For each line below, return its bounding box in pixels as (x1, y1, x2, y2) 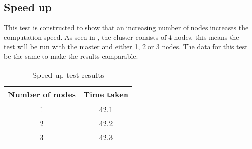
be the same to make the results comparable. (4, 51, 138, 61)
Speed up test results (32, 69, 104, 80)
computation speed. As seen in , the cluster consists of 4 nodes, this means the (4, 32, 239, 42)
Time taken (84, 88, 128, 100)
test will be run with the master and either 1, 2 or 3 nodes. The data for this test (4, 41, 248, 52)
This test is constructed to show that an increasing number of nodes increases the (4, 22, 249, 33)
